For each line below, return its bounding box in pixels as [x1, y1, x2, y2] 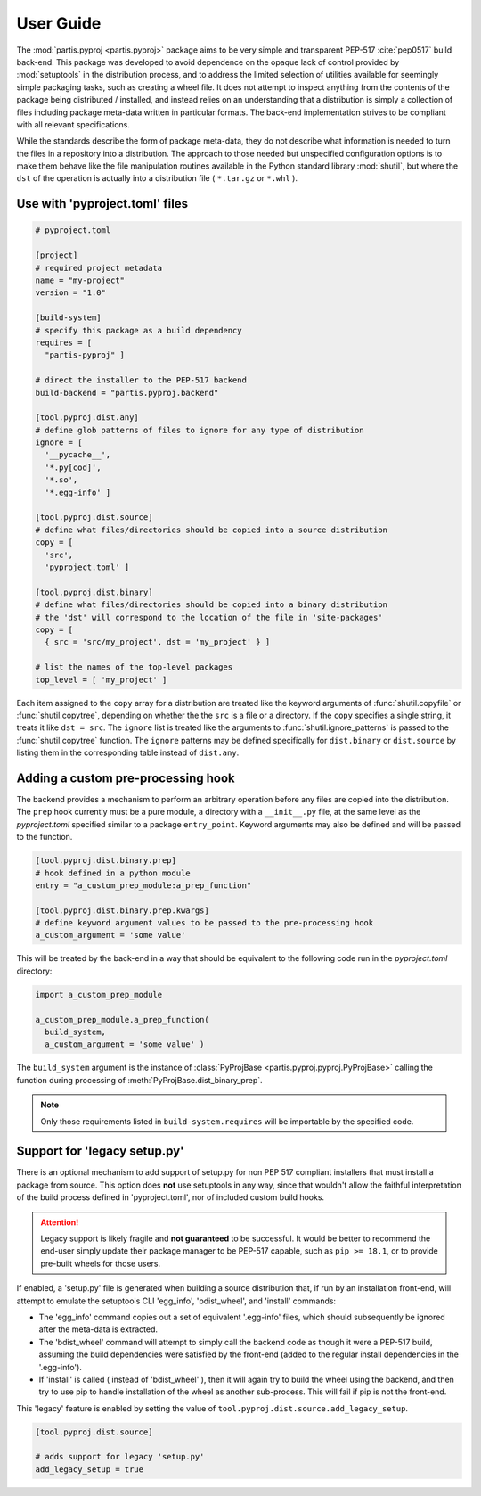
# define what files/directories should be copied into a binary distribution [35, 600, 387, 610]
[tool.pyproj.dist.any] [35, 413, 140, 423]
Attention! [40, 1217, 79, 1228]
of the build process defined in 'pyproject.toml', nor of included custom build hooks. [16, 1192, 325, 1203]
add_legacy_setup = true [35, 1464, 144, 1475]
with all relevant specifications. [16, 119, 131, 129]
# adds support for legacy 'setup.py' [35, 1451, 205, 1462]
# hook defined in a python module [35, 867, 191, 878]
